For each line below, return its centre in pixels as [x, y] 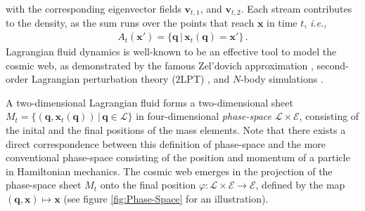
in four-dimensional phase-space [204, 116]
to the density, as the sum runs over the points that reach [130, 23]
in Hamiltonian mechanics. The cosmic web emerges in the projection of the [169, 171]
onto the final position [148, 185]
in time [282, 23]
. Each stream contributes [296, 8]
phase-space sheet [44, 185]
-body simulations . [282, 79]
